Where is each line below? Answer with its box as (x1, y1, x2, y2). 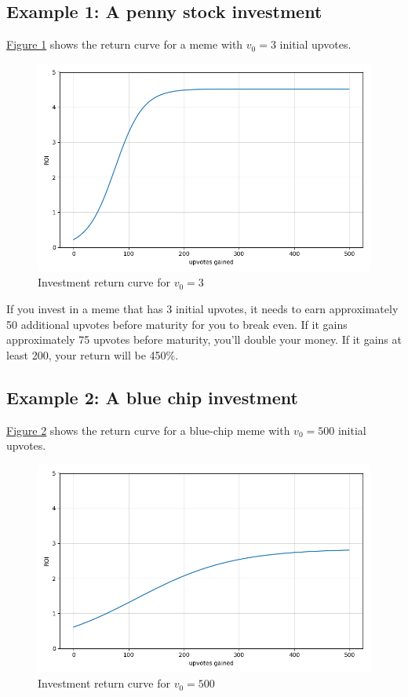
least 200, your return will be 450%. (6, 346, 179, 363)
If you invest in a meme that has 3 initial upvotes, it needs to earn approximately (6, 300, 399, 316)
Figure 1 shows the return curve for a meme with (6, 36, 243, 53)
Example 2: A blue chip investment (6, 385, 298, 409)
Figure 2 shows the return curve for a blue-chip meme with (6, 421, 290, 438)
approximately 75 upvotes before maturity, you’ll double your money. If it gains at (6, 331, 402, 348)
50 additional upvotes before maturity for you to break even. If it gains (6, 316, 348, 332)
